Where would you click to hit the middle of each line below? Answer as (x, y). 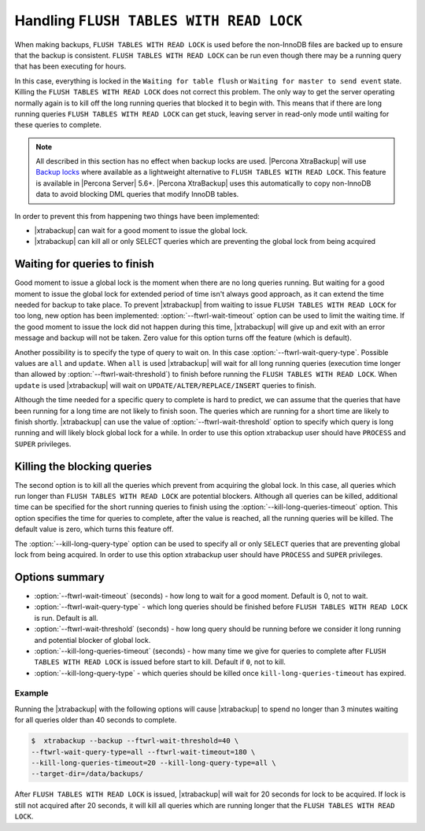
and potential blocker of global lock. (92, 640)
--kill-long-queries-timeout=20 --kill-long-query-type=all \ (153, 763)
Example (31, 693)
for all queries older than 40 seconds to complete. (96, 720)
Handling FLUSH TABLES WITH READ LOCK (159, 20)
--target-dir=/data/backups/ (87, 774)
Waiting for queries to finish (85, 264)
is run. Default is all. (66, 618)
